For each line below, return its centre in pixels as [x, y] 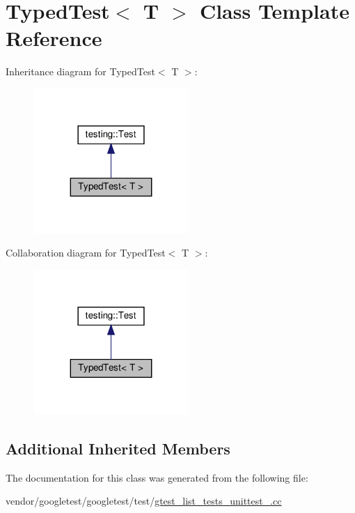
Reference [54, 38]
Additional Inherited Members [118, 448]
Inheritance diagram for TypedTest [80, 71]
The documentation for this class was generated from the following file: [157, 477]
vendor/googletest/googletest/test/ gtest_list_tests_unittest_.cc [144, 501]
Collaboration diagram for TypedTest [86, 253]
